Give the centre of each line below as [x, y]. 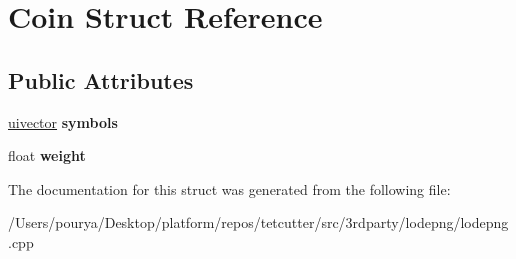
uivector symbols [63, 121]
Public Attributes [101, 79]
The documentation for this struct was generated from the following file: [229, 188]
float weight [47, 155]
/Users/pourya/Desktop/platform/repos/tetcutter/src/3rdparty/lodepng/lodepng [258, 222]
